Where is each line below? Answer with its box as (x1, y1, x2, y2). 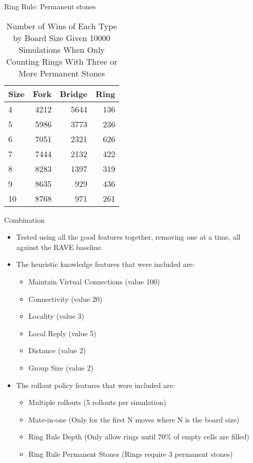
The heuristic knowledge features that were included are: (16, 259, 194, 269)
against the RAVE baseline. (16, 241, 103, 252)
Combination (4, 214, 45, 225)
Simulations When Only (18, 43, 105, 55)
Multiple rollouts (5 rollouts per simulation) (28, 397, 166, 408)
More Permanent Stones (18, 67, 105, 79)
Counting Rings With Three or (6, 55, 118, 67)
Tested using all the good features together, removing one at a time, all (16, 231, 241, 242)
